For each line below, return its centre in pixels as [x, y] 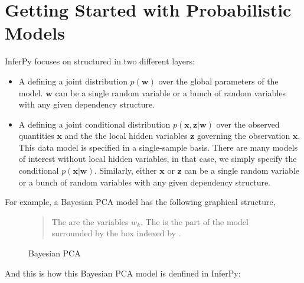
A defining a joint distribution [73, 81]
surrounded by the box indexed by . [116, 233]
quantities [36, 136]
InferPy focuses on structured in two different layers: [100, 61]
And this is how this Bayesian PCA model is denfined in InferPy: [123, 273]
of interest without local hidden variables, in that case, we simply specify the [158, 159]
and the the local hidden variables [126, 136]
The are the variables [90, 221]
